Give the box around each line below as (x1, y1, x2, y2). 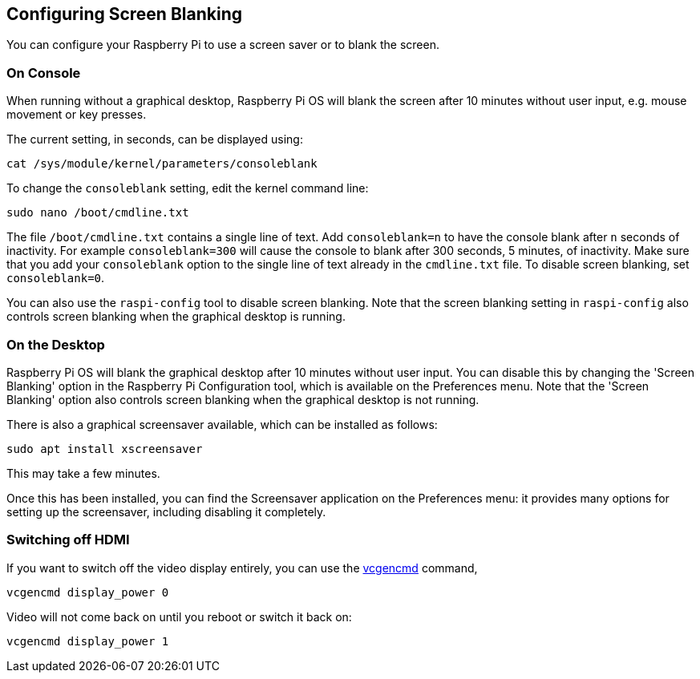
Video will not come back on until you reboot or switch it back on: (6, 609, 352, 624)
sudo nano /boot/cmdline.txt (6, 206, 189, 220)
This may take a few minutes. (6, 466, 160, 480)
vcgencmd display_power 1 (6, 634, 169, 648)
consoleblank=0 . (6, 271, 105, 285)
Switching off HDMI (6, 531, 130, 548)
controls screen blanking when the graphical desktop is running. (6, 309, 346, 324)
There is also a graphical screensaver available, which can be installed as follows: (6, 417, 438, 431)
